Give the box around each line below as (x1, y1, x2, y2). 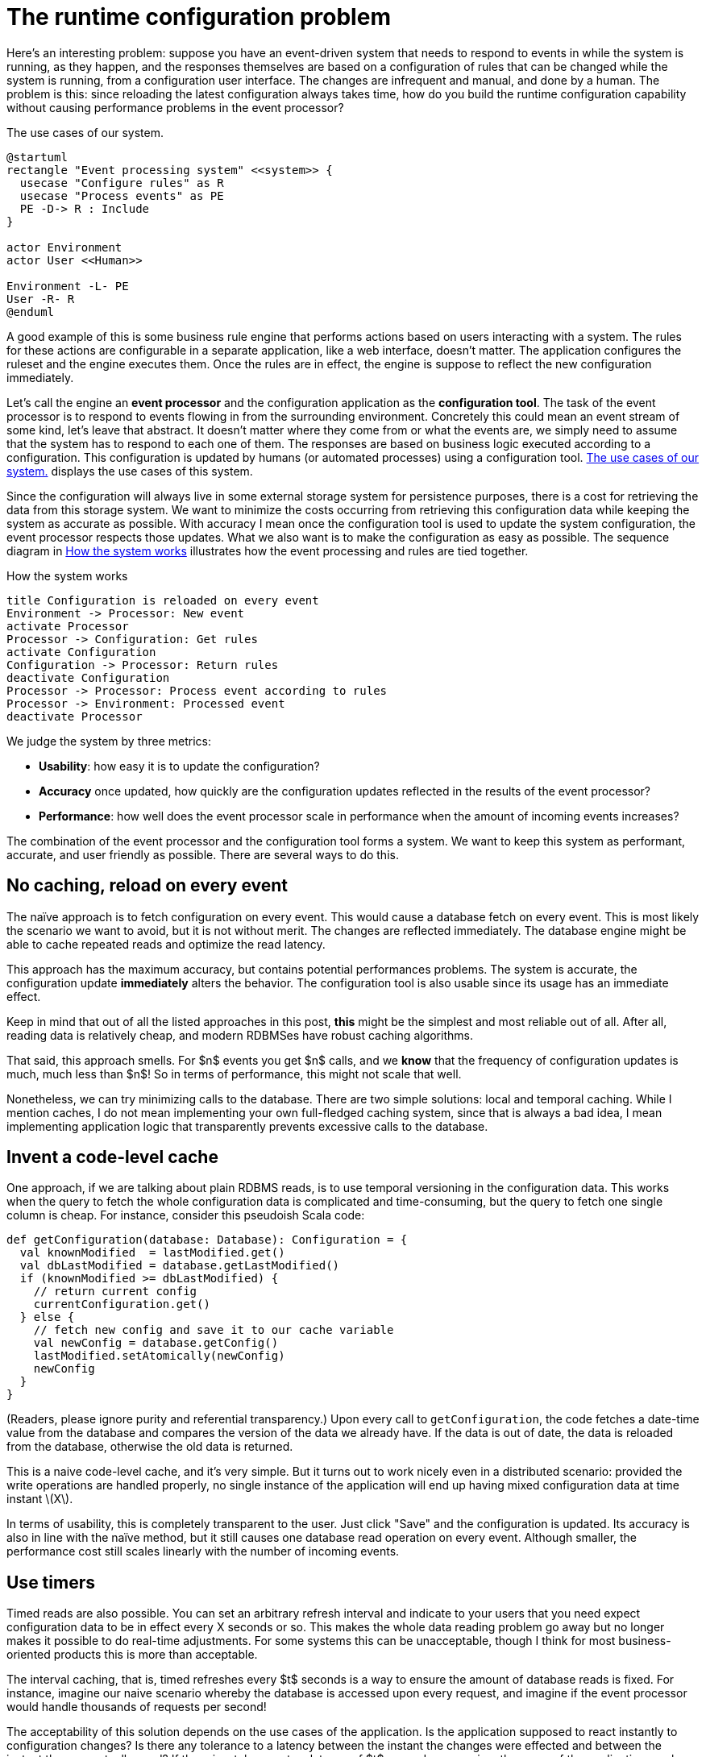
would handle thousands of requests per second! (6, 1700, 267, 1714)
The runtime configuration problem (6, 3, 391, 31)
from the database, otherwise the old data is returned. (6, 1439, 293, 1454)
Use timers (6, 1572, 95, 1593)
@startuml (6, 150, 68, 164)
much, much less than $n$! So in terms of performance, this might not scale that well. (6, 1066, 462, 1081)
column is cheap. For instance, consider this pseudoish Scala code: (6, 1208, 365, 1223)
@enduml (6, 305, 55, 318)
